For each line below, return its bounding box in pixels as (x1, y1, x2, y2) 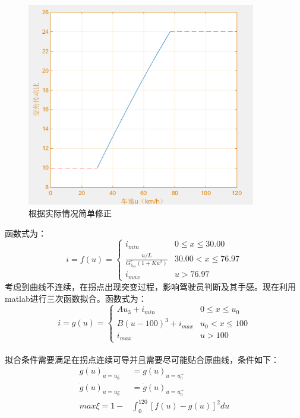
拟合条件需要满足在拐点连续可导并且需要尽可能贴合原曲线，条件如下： (5, 353, 279, 365)
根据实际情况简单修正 (29, 206, 112, 219)
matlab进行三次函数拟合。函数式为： (5, 292, 147, 304)
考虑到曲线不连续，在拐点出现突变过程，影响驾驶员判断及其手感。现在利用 (5, 280, 296, 292)
